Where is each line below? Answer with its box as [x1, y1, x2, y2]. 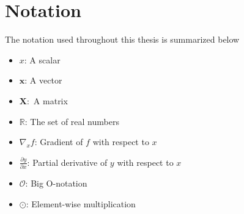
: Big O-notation [25, 177, 87, 189]
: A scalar [24, 53, 61, 66]
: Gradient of [34, 135, 83, 148]
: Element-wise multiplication [26, 197, 136, 210]
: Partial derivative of [27, 155, 108, 168]
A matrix [33, 94, 68, 107]
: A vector [24, 74, 62, 87]
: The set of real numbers [24, 115, 119, 127]
